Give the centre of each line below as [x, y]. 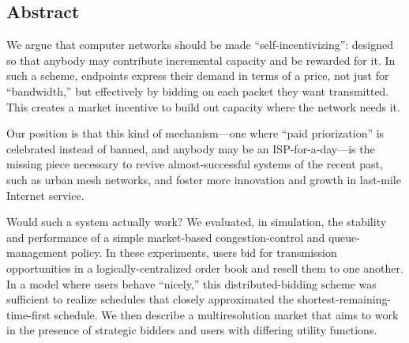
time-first [29, 314]
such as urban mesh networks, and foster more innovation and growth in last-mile [204, 179]
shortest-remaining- [344, 299]
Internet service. [45, 195]
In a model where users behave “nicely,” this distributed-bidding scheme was [191, 283]
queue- [344, 237]
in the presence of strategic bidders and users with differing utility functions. [192, 330]
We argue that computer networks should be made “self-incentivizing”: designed [200, 45]
